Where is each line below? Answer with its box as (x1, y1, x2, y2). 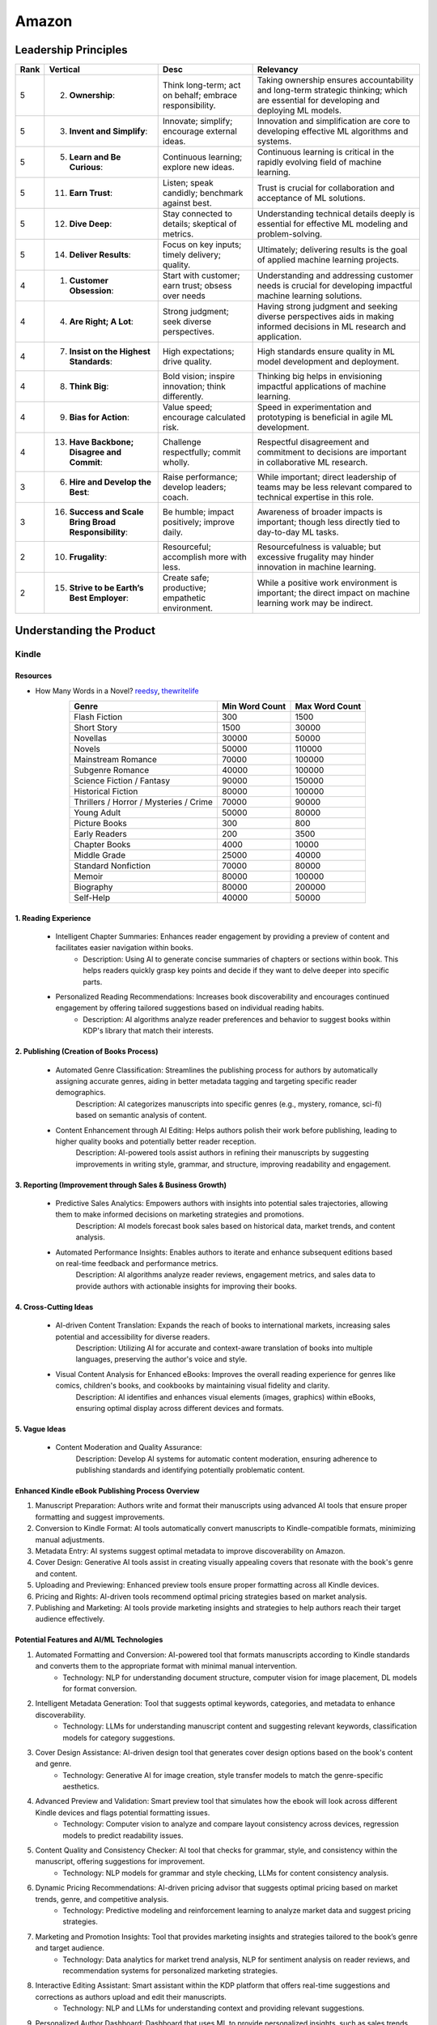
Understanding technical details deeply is (257, 208, 415, 220)
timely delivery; (162, 249, 222, 261)
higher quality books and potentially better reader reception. (55, 1136, 257, 1146)
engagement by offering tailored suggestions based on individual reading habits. (55, 1003, 325, 1013)
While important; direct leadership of (257, 471, 397, 483)
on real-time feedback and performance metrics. (55, 1259, 218, 1268)
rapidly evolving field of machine (257, 156, 382, 168)
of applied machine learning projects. (257, 254, 400, 266)
